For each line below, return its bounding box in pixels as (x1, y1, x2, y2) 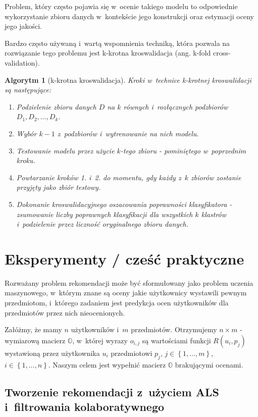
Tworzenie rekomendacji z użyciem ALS (5, 384, 219, 399)
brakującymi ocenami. (175, 359, 243, 370)
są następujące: (5, 84, 51, 95)
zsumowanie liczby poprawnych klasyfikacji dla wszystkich (16, 209, 193, 219)
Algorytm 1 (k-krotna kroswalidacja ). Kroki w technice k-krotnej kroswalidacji (5, 74, 251, 85)
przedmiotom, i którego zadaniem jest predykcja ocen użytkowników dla (5, 297, 229, 307)
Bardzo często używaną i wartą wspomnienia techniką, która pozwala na (5, 37, 230, 48)
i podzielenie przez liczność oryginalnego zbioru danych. (16, 219, 188, 229)
